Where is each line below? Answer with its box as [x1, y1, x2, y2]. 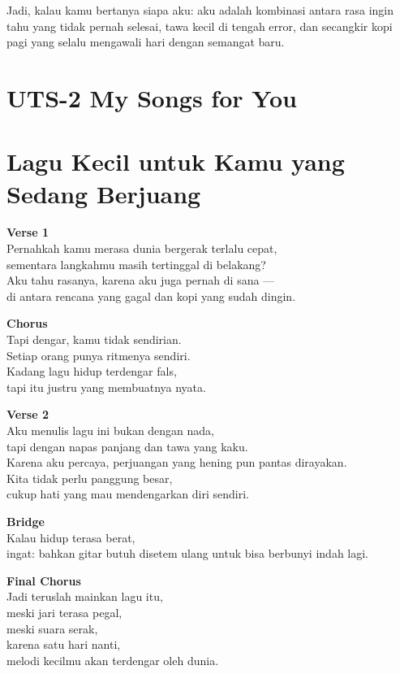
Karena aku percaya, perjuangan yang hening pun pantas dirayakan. [6, 454, 347, 471]
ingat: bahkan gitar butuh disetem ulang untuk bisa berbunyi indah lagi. [6, 545, 369, 562]
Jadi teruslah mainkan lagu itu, [6, 588, 163, 605]
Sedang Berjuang [6, 176, 201, 210]
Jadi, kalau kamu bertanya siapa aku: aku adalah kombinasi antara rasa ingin [6, 2, 394, 18]
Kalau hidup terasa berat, [6, 528, 135, 546]
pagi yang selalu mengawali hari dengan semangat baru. [6, 33, 285, 50]
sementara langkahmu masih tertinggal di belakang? [6, 255, 266, 272]
